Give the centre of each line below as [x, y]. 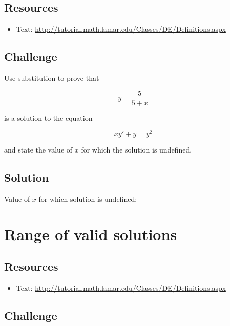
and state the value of [38, 150]
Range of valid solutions [91, 234]
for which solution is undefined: [88, 199]
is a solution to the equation [48, 117]
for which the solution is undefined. [137, 150]
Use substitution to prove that [52, 78]
